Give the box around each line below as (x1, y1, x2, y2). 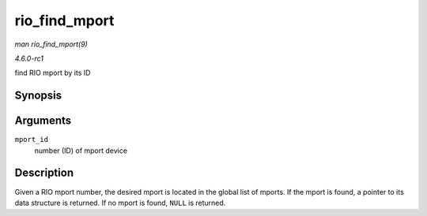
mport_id (14, 135, 49, 144)
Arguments (14, 114, 72, 128)
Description (14, 166, 74, 180)
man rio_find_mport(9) (14, 39, 89, 49)
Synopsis (14, 89, 62, 102)
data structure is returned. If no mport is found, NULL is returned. (14, 198, 226, 207)
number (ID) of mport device (34, 146, 128, 155)
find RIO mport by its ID (14, 68, 91, 78)
